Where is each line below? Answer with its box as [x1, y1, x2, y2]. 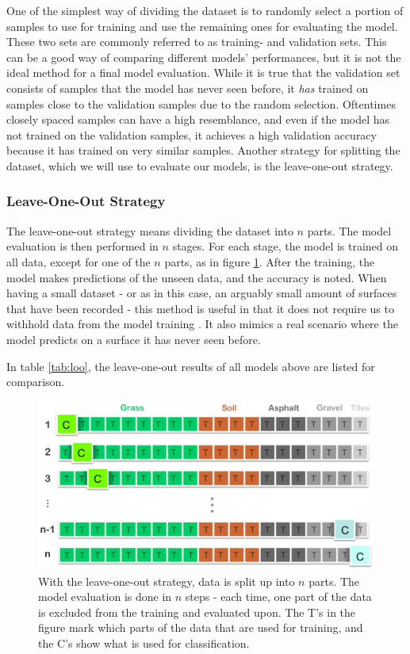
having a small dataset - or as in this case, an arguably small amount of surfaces [6, 285, 397, 301]
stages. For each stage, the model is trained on [172, 238, 399, 254]
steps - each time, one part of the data [185, 588, 372, 605]
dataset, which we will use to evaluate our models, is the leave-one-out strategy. [6, 157, 393, 174]
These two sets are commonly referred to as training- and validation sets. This [6, 33, 387, 50]
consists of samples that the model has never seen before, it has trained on [6, 79, 369, 96]
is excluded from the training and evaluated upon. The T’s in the [38, 603, 356, 620]
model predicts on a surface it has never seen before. [6, 331, 261, 347]
